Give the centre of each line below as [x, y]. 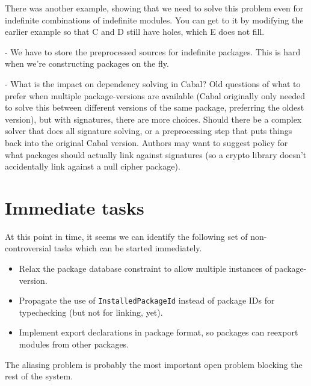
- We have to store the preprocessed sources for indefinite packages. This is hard [153, 51]
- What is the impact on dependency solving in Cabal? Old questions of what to [153, 83]
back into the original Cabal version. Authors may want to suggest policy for [146, 142]
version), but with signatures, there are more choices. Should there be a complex [153, 119]
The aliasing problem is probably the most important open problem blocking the [154, 364]
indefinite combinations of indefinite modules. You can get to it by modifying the [154, 20]
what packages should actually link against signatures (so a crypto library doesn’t [156, 154]
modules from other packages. [74, 344]
